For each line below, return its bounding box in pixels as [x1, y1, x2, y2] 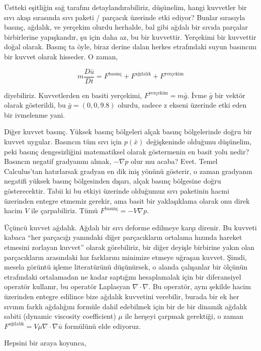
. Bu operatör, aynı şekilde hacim [148, 281, 251, 292]
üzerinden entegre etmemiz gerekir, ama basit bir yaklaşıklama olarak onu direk [4, 195, 250, 206]
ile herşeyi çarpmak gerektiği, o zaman [125, 311, 243, 321]
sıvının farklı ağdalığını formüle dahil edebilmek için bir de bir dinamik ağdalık [4, 301, 247, 311]
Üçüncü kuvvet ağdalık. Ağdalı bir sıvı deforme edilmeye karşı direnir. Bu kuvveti [4, 222, 257, 232]
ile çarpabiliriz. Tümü [31, 205, 98, 216]
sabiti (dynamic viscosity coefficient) [4, 311, 116, 321]
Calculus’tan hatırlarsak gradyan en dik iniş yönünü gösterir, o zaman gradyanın [4, 165, 252, 176]
